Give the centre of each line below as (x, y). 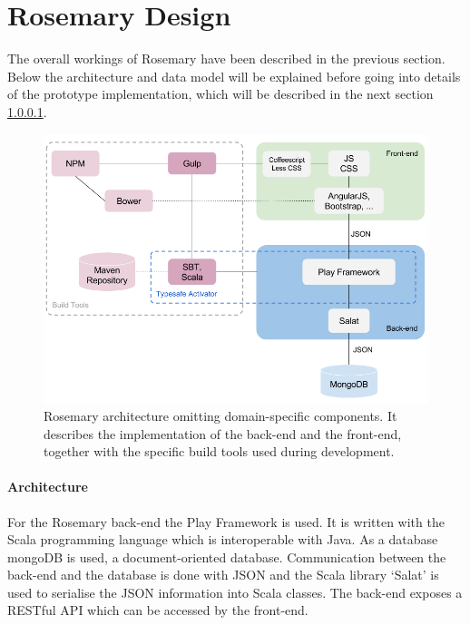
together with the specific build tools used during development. (219, 451)
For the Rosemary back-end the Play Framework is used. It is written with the (226, 521)
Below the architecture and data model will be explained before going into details (234, 76)
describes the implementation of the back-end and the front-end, (223, 433)
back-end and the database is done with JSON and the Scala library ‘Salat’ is (223, 575)
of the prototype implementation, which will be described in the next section (220, 94)
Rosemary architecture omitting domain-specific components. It (220, 415)
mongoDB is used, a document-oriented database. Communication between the (227, 557)
